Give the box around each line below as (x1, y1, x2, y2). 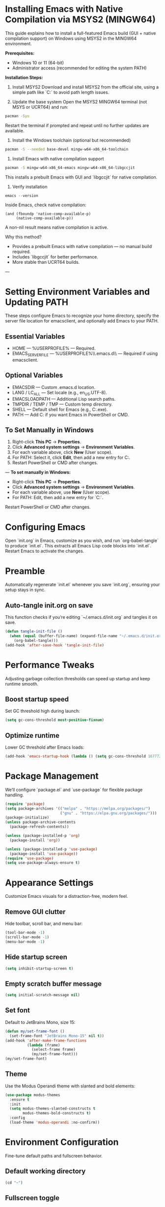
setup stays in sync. (5, 587, 46, 593)
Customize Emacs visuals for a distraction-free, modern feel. (5, 893, 128, 899)
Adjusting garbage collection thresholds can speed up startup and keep (5, 675, 151, 681)
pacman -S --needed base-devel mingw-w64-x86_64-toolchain (5, 147, 129, 152)
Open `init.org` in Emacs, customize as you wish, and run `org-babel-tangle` (5, 538, 159, 543)
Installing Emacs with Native (5, 3, 123, 15)
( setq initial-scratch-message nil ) (5, 993, 80, 998)
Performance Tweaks (5, 659, 95, 670)
